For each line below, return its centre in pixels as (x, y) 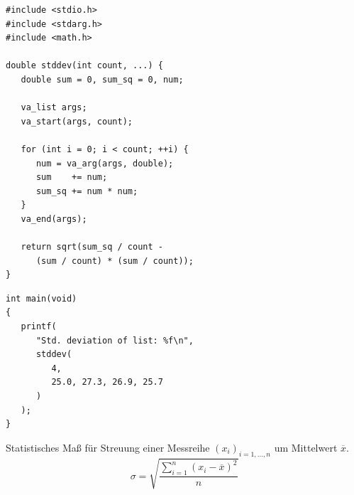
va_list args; (54, 108)
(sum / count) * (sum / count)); (115, 261)
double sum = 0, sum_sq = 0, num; (102, 79)
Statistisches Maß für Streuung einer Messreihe (108, 447)
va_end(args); (54, 219)
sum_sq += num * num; (87, 191)
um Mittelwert (306, 447)
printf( (39, 327)
